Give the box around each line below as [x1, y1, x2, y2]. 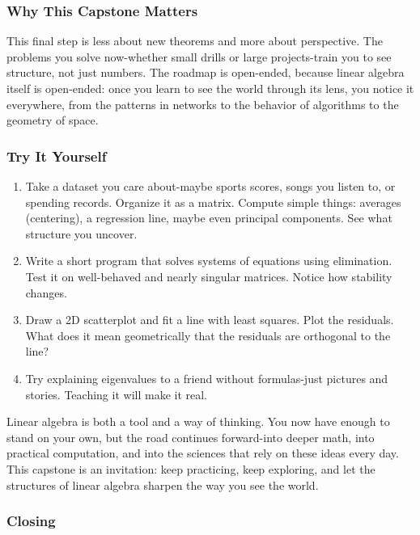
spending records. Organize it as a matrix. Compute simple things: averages [25, 193, 401, 210]
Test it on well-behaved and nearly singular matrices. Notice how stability [25, 267, 392, 284]
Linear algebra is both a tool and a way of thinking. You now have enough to [6, 413, 390, 430]
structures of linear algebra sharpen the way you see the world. [6, 476, 319, 493]
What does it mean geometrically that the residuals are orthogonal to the [25, 326, 391, 343]
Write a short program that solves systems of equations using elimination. [25, 252, 392, 269]
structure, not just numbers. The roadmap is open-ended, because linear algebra [6, 64, 405, 81]
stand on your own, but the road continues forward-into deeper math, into [6, 428, 375, 445]
